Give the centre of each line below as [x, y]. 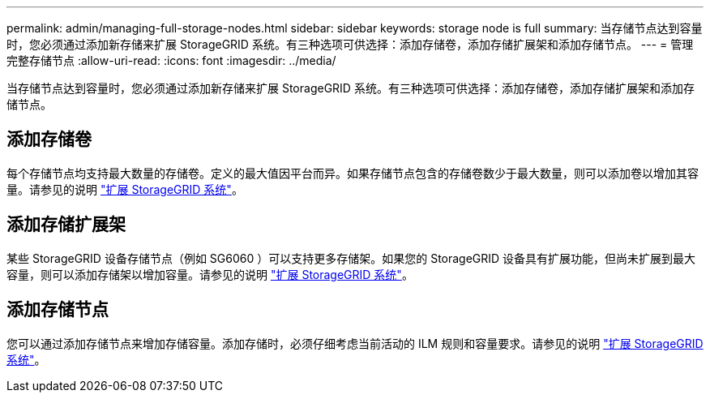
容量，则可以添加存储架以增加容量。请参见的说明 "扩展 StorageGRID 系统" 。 [210, 274]
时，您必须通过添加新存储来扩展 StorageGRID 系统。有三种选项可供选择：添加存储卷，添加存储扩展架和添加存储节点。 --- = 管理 [350, 44]
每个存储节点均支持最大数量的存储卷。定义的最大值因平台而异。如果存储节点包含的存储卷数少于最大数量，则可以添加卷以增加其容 [353, 173]
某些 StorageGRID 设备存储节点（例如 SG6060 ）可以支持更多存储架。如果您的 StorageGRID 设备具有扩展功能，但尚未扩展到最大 [351, 258]
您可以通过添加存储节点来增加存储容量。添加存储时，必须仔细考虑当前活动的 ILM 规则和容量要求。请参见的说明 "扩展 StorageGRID [355, 343]
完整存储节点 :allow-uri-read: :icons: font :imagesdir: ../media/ [171, 60]
